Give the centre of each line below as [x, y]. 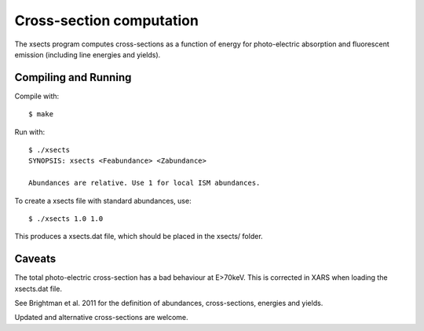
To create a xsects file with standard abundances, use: [103, 200]
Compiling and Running [73, 77]
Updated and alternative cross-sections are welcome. [101, 318]
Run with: [30, 132]
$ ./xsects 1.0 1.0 [66, 219]
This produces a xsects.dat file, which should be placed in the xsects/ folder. [139, 237]
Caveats [35, 259]
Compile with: [37, 96]
